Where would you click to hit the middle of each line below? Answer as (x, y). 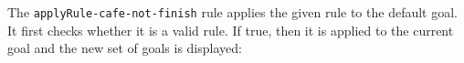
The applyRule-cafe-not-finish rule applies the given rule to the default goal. (232, 12)
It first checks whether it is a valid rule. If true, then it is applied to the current (231, 30)
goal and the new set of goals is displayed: (125, 48)
